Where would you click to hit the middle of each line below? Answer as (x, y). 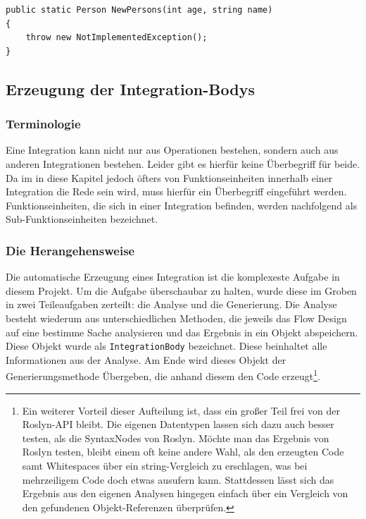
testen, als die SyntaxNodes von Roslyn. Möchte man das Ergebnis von (176, 438)
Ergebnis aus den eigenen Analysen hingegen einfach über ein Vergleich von (185, 493)
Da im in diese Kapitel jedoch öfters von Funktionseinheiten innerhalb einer (169, 177)
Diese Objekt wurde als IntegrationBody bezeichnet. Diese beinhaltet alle (166, 346)
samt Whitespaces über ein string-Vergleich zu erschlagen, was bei (165, 465)
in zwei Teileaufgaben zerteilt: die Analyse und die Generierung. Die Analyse (171, 304)
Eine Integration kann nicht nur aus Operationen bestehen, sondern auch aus (172, 150)
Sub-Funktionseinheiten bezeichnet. (82, 219)
